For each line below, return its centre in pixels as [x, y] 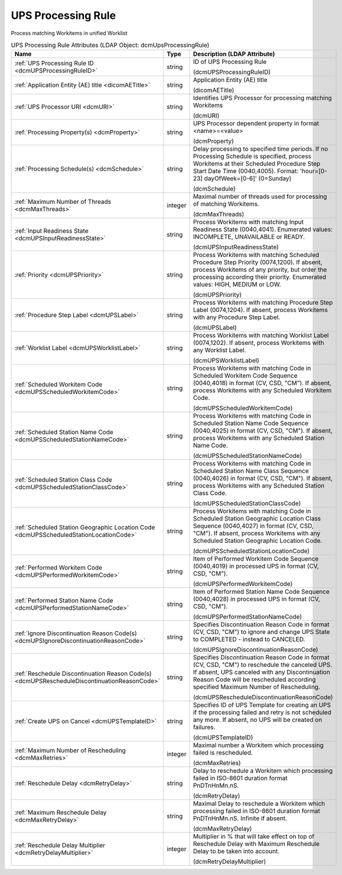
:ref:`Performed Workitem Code [58, 568]
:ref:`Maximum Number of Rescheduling [70, 750]
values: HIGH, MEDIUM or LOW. [237, 285]
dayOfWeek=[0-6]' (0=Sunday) [248, 178]
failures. [204, 727]
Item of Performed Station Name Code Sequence [261, 592]
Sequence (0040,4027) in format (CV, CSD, [253, 526]
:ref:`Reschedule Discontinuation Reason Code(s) [83, 674]
